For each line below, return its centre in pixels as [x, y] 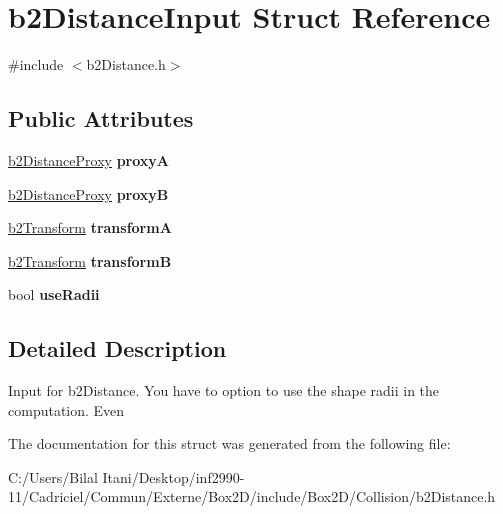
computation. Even [66, 409]
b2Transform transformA [90, 227]
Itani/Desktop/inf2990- [173, 476]
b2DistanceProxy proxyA [88, 159]
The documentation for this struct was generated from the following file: [229, 443]
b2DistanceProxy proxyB [88, 193]
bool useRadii [54, 294]
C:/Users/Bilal [53, 476]
